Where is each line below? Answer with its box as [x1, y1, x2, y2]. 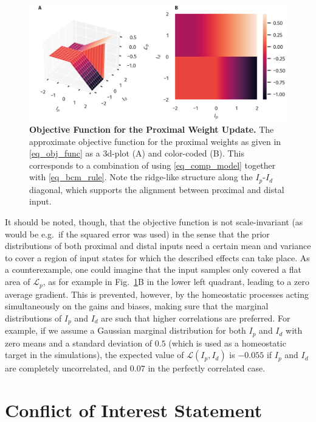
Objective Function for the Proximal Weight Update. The [29, 123, 274, 136]
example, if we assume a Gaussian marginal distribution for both [5, 324, 246, 337]
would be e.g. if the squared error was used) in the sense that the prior [5, 227, 270, 240]
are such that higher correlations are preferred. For [101, 311, 290, 324]
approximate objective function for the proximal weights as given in [29, 135, 281, 147]
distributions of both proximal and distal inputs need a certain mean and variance [5, 239, 311, 252]
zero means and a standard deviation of [5, 336, 153, 349]
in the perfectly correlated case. [148, 362, 266, 375]
